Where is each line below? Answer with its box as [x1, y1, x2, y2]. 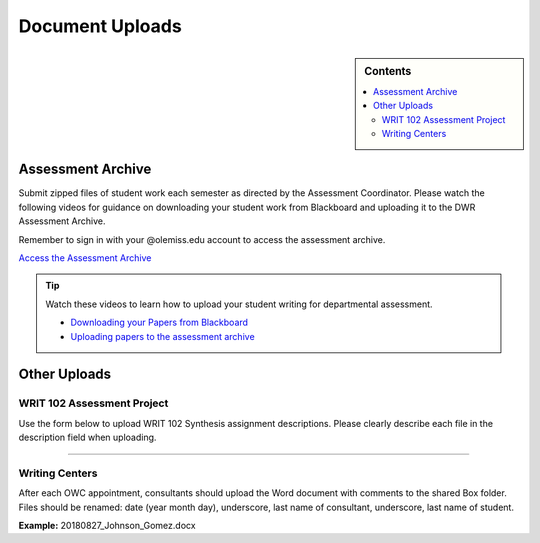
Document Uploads [18, 15, 182, 37]
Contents [364, 64, 412, 78]
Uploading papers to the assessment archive [70, 330, 255, 342]
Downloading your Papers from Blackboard [70, 316, 249, 329]
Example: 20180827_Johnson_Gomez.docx [18, 520, 196, 532]
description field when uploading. [18, 431, 157, 444]
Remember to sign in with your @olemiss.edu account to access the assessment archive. [18, 233, 386, 245]
